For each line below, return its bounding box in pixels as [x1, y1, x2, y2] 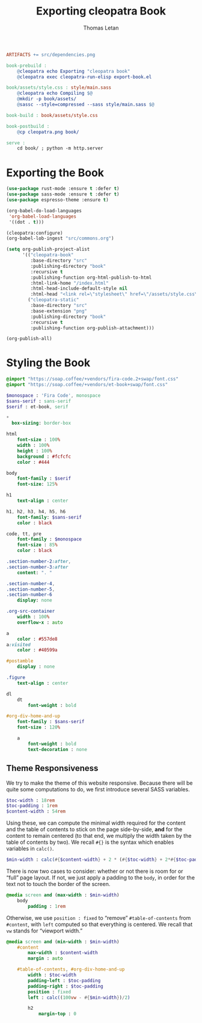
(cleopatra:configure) [6, 230, 63, 236]
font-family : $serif [17, 475, 71, 482]
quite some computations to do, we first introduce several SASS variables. [6, 785, 191, 793]
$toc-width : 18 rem [6, 797, 55, 803]
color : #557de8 [17, 636, 58, 642]
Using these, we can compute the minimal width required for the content [6, 819, 186, 827]
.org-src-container [6, 608, 55, 615]
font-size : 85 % [17, 542, 58, 548]
